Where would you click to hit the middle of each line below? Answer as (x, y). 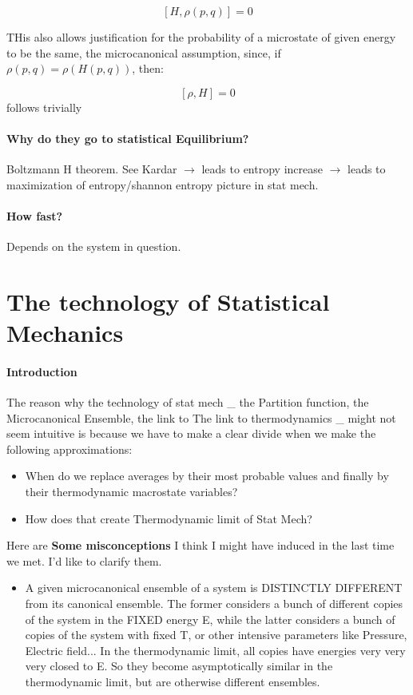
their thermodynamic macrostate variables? (131, 492)
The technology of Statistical (168, 301)
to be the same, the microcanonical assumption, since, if (144, 52)
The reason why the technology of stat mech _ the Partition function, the (188, 402)
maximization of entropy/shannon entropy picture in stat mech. (163, 184)
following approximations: (69, 449)
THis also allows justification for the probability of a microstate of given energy (201, 37)
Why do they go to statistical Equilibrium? (128, 138)
